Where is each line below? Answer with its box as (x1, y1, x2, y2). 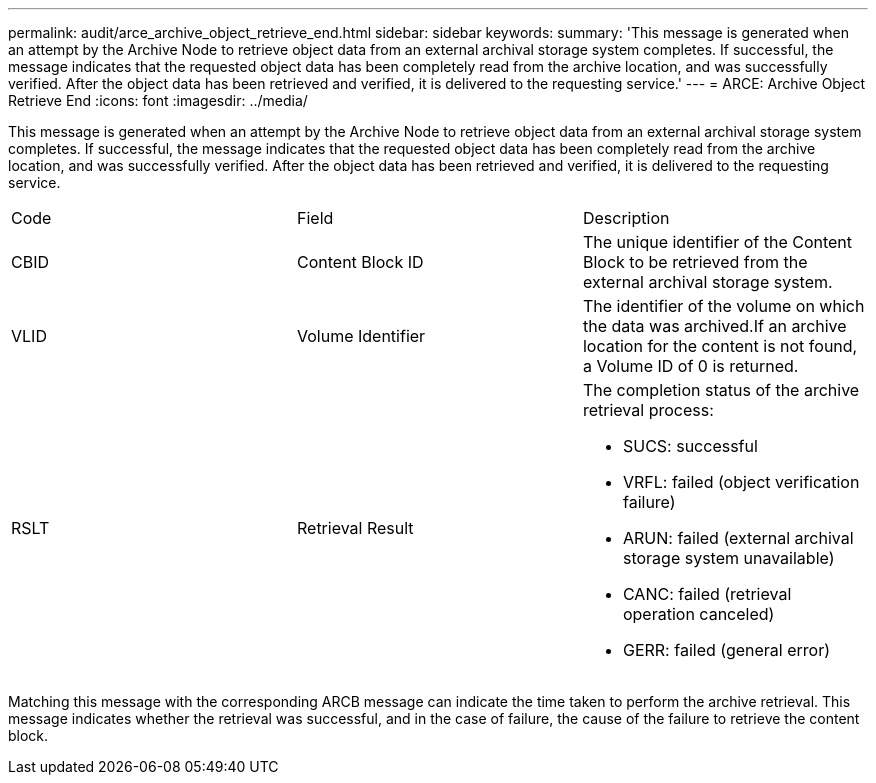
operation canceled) (622, 604, 775, 624)
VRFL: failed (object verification (622, 472, 860, 492)
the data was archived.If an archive (582, 316, 847, 336)
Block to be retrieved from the (582, 252, 808, 272)
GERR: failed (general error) (622, 640, 831, 660)
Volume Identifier (296, 326, 426, 346)
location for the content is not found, (582, 336, 858, 356)
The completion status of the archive (582, 380, 860, 400)
